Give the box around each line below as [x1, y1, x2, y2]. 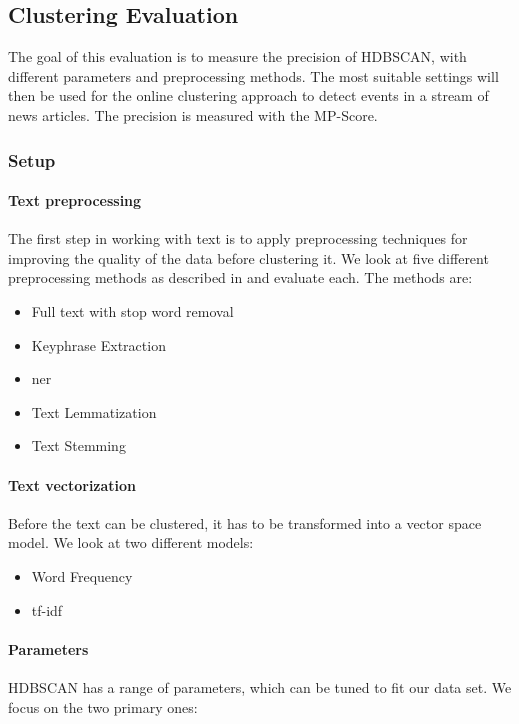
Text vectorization [8, 474, 137, 495]
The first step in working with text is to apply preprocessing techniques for [8, 228, 468, 249]
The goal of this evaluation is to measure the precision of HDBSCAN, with [8, 46, 467, 67]
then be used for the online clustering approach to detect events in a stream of [8, 85, 489, 106]
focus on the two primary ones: [8, 696, 198, 717]
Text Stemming [31, 435, 126, 456]
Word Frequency [31, 565, 133, 586]
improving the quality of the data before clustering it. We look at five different [8, 247, 489, 268]
